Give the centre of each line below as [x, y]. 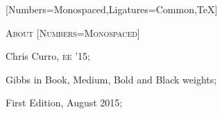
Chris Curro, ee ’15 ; [48, 56]
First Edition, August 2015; [64, 103]
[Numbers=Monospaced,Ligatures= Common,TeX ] [112, 9]
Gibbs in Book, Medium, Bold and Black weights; [111, 79]
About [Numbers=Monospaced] [73, 32]
